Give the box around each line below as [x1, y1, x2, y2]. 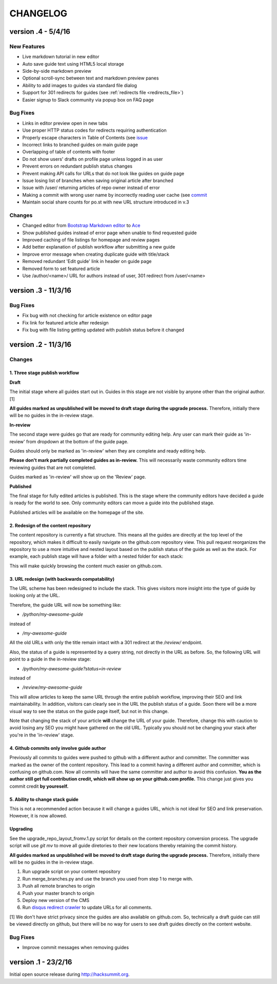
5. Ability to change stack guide [9, 796, 79, 802]
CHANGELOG [9, 8, 68, 19]
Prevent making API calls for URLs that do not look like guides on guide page [22, 170, 185, 176]
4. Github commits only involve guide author [9, 745, 106, 751]
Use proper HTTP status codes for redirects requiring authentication [22, 127, 167, 133]
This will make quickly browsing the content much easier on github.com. [9, 563, 163, 569]
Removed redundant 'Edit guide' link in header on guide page [22, 258, 152, 264]
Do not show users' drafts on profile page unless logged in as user [22, 156, 163, 162]
